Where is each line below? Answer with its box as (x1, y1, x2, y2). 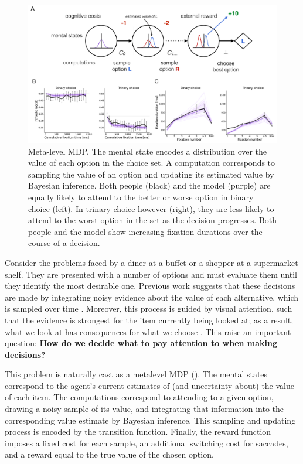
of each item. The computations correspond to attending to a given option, (5, 391, 274, 403)
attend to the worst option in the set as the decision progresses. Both (28, 214, 277, 226)
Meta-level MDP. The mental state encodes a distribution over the (28, 145, 267, 157)
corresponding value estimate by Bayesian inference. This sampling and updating (5, 414, 296, 426)
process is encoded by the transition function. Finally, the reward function (5, 425, 271, 438)
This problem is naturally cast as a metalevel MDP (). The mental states (5, 368, 268, 380)
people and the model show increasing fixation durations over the (28, 225, 263, 237)
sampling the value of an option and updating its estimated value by (28, 168, 274, 180)
